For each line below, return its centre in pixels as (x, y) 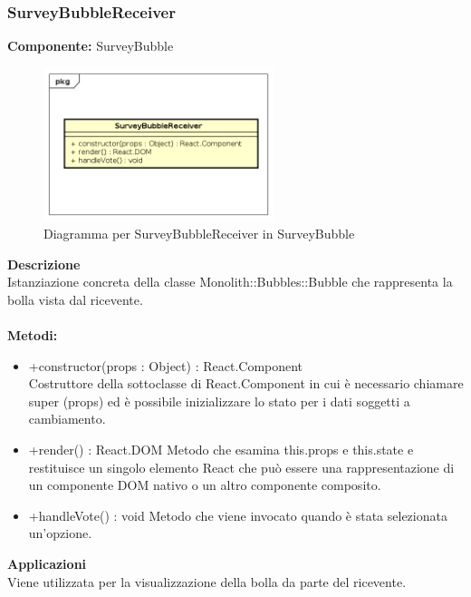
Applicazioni (47, 563)
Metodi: (33, 334)
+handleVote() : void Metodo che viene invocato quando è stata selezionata (238, 515)
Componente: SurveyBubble (91, 46)
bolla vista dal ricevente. (75, 299)
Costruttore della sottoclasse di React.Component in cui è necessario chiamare (246, 383)
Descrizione (44, 264)
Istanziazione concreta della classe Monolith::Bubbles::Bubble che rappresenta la (230, 282)
